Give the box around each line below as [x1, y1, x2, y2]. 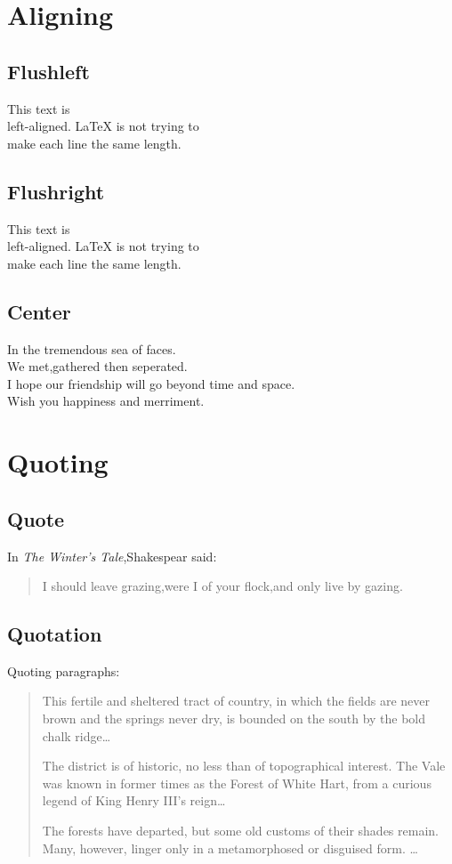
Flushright [7, 177, 105, 205]
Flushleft [7, 57, 90, 85]
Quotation [7, 620, 102, 648]
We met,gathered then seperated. [7, 357, 188, 375]
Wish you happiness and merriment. [7, 392, 205, 410]
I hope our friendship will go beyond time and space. [7, 374, 295, 392]
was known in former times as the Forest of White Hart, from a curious [42, 773, 432, 792]
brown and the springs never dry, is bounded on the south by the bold [42, 709, 426, 728]
